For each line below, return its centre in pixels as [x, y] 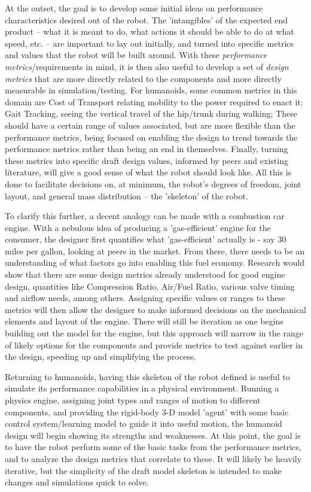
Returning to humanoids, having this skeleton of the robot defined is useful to [147, 376]
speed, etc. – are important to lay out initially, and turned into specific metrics [150, 43]
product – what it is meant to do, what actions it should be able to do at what [150, 31]
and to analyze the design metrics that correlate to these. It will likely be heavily [153, 458]
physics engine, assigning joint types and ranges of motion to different [133, 400]
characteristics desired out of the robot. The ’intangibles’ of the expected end [146, 19]
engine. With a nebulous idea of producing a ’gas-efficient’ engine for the [138, 227]
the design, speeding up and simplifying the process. [100, 356]
